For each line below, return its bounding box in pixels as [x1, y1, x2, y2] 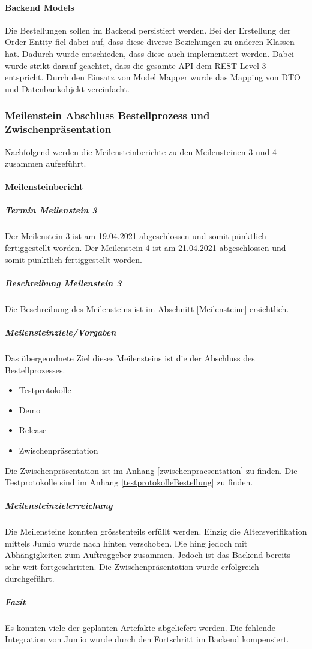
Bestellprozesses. [5, 363, 65, 376]
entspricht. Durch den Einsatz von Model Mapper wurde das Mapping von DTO [5, 71, 301, 83]
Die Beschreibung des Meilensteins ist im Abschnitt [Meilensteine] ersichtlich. [5, 302, 289, 315]
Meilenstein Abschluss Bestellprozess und [5, 108, 210, 123]
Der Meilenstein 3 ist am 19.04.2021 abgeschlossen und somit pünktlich [5, 230, 266, 242]
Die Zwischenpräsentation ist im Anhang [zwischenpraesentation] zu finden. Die [5, 464, 298, 476]
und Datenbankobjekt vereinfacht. [5, 82, 130, 95]
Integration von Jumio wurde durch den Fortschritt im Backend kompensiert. [5, 633, 289, 645]
